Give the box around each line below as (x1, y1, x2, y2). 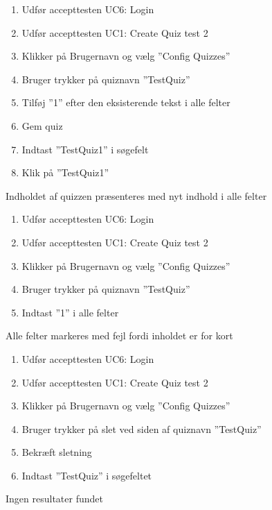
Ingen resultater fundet (6, 491, 103, 506)
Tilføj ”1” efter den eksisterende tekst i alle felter (21, 95, 230, 110)
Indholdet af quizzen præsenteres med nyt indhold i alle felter (6, 188, 267, 203)
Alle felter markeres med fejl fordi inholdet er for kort (6, 328, 233, 343)
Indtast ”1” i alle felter (21, 305, 119, 319)
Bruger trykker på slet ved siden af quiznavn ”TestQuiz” (21, 421, 262, 436)
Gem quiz (21, 118, 63, 133)
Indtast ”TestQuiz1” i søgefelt (21, 142, 149, 156)
